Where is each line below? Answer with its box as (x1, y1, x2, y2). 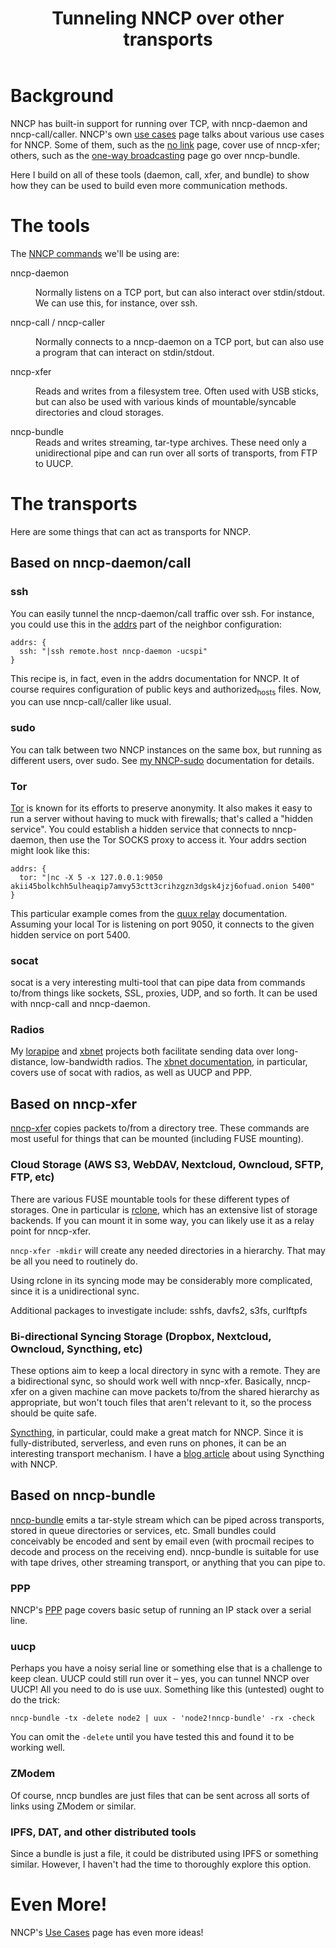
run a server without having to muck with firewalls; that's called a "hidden (10, 812, 314, 824)
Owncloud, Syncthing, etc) (10, 1342, 143, 1356)
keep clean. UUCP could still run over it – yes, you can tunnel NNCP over (10, 1673, 310, 1685)
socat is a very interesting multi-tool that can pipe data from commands (10, 977, 306, 989)
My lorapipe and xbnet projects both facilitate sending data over (10, 1045, 275, 1057)
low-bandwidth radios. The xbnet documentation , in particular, (50, 1056, 308, 1068)
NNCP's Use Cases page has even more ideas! (10, 1926, 204, 1938)
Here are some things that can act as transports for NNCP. (10, 525, 252, 537)
